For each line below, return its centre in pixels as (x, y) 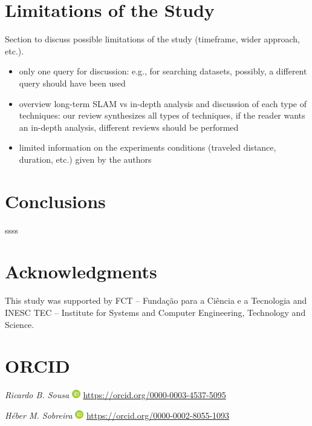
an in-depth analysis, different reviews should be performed (129, 127)
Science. (20, 324)
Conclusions (55, 201)
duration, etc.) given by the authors (85, 159)
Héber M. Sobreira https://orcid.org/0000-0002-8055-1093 (117, 415)
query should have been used (72, 83)
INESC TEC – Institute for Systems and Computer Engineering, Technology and (155, 312)
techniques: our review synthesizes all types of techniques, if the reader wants (162, 115)
